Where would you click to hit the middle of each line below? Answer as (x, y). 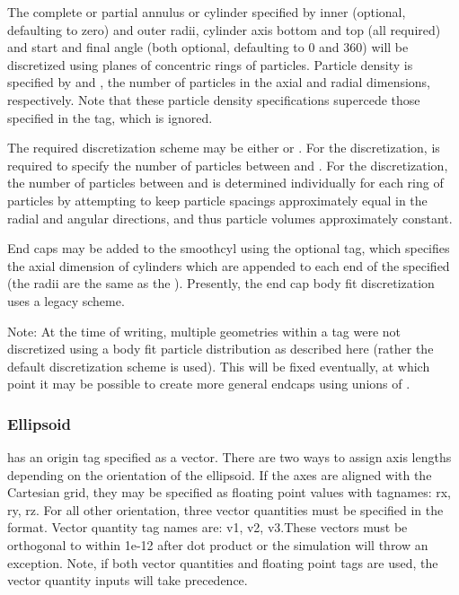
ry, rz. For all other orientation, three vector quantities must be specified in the (225, 509)
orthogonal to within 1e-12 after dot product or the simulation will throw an (218, 545)
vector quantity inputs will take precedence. (128, 580)
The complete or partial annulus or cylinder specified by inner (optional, (207, 12)
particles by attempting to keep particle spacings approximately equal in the (217, 200)
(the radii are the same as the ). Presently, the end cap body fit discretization (221, 283)
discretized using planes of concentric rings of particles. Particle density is (210, 64)
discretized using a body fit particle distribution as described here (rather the (221, 349)
